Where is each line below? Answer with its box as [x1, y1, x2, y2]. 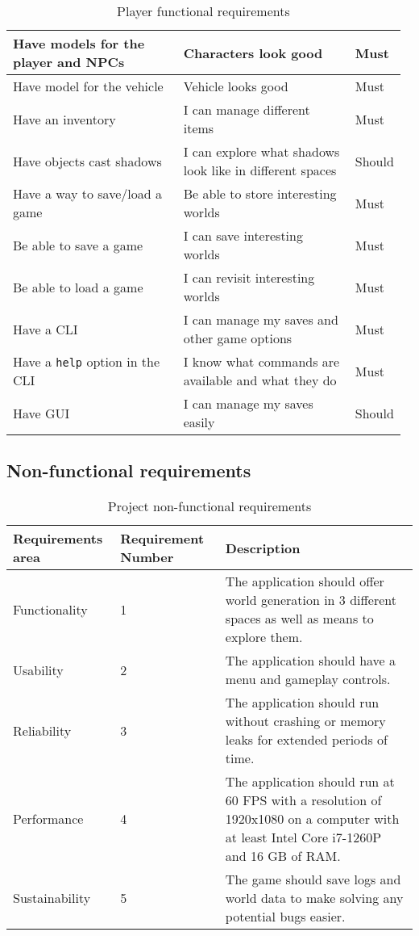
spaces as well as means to [225, 609, 374, 628]
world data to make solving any [225, 888, 404, 908]
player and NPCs [13, 52, 125, 71]
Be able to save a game [13, 235, 143, 254]
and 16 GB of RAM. [225, 846, 341, 866]
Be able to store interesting [183, 184, 337, 203]
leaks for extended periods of [225, 730, 388, 749]
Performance [13, 809, 84, 829]
